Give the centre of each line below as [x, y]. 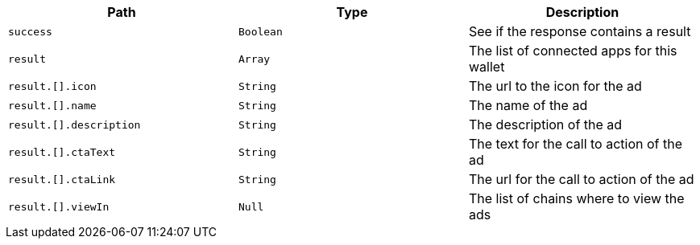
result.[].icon [52, 86]
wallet [487, 67]
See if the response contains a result [580, 31]
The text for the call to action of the [576, 144]
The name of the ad [528, 105]
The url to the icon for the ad [555, 86]
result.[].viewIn [59, 206]
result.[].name [52, 105]
